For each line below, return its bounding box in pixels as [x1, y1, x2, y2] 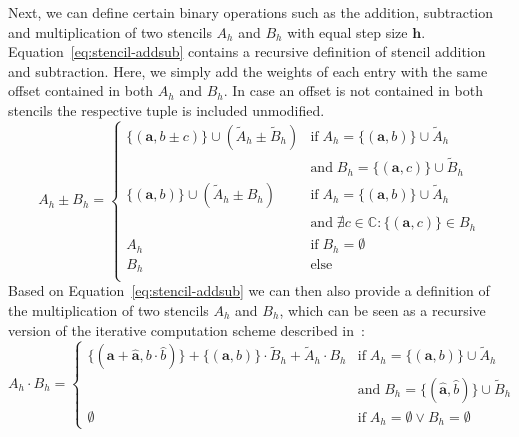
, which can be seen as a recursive [279, 300, 486, 320]
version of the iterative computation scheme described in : [8, 319, 365, 340]
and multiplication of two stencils [8, 21, 212, 42]
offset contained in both [8, 80, 154, 101]
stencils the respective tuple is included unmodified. [8, 99, 325, 120]
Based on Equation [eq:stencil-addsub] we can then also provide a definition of [8, 280, 490, 301]
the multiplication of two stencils [8, 300, 209, 320]
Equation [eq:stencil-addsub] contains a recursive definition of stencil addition [8, 41, 486, 62]
